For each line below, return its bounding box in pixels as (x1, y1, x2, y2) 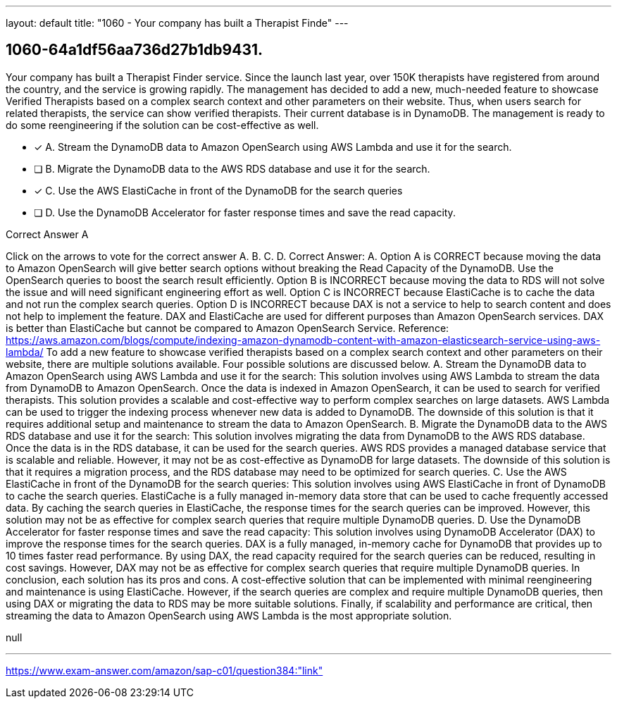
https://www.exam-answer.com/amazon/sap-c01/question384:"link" (6, 664, 323, 677)
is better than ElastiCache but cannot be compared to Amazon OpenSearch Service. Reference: (6, 321, 449, 334)
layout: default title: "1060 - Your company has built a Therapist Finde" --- (6, 17, 349, 29)
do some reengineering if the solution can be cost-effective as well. (6, 118, 319, 131)
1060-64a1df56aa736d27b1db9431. (6, 41, 263, 59)
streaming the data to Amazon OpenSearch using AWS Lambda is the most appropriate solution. (6, 609, 452, 622)
